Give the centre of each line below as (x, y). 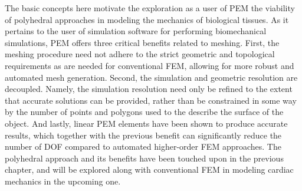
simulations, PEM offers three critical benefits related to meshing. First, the (142, 42)
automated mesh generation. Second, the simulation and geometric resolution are (151, 77)
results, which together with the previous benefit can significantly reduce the (143, 135)
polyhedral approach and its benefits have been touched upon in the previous (144, 158)
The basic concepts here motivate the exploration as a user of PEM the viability (150, 8)
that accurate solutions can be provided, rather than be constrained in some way (151, 100)
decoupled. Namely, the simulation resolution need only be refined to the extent (149, 89)
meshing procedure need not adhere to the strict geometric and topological (140, 54)
